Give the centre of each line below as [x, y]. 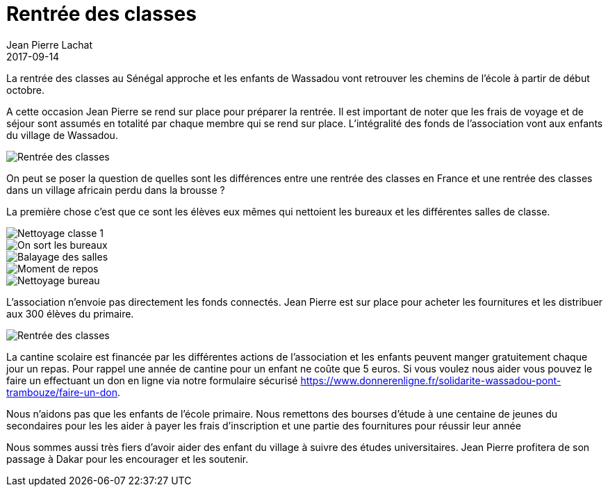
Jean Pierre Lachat [49, 44]
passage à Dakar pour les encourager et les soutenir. [128, 459]
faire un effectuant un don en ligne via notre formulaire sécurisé [152, 380]
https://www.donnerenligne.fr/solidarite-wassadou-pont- [431, 380]
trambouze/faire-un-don [62, 392]
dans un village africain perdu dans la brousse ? [116, 190]
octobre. [26, 90]
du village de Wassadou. [62, 135]
